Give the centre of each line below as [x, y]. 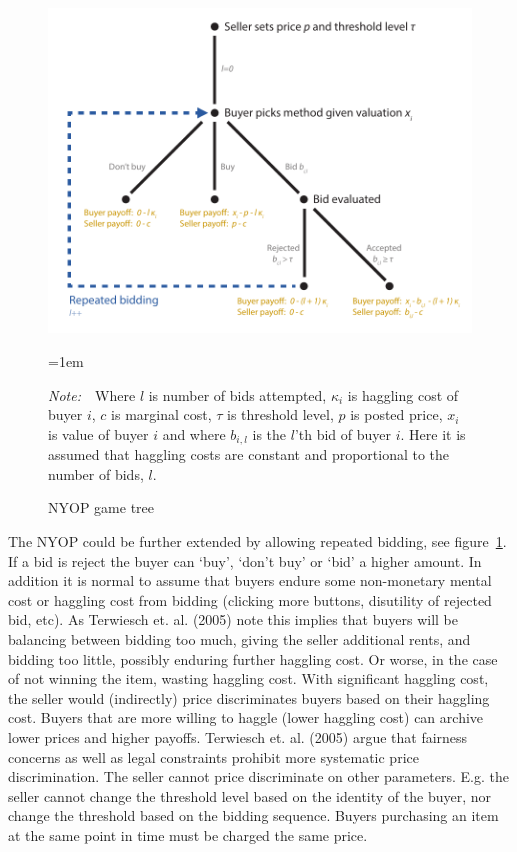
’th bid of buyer [342, 433]
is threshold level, [280, 414]
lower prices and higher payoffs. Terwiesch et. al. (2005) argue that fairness [238, 736]
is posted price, [396, 414]
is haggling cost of [403, 394]
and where [194, 433]
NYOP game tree [101, 507]
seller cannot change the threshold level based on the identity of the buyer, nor [249, 795]
